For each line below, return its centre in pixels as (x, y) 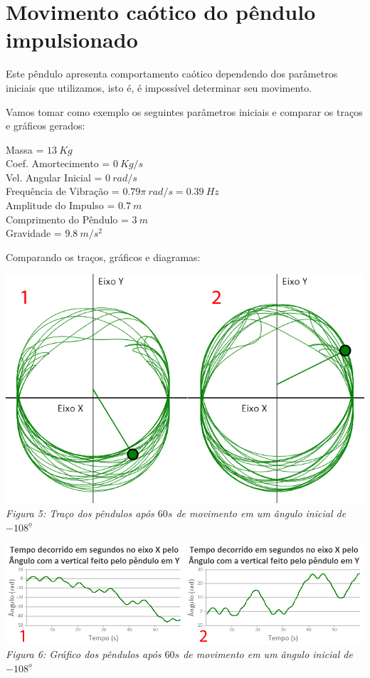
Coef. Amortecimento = (58, 163)
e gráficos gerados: (46, 126)
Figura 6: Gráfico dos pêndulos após (84, 654)
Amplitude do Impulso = (60, 205)
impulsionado (72, 39)
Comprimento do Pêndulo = (67, 219)
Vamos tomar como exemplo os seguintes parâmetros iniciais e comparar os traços (184, 111)
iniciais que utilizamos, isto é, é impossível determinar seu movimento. (159, 87)
